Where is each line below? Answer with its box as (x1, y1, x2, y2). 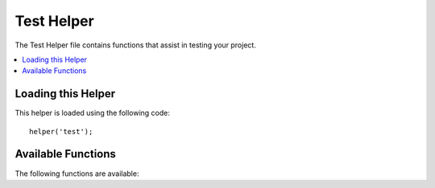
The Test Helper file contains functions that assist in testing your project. (14, 40, 257, 50)
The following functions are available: (14, 169, 139, 178)
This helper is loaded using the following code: (14, 108, 171, 118)
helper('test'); (29, 127, 93, 136)
